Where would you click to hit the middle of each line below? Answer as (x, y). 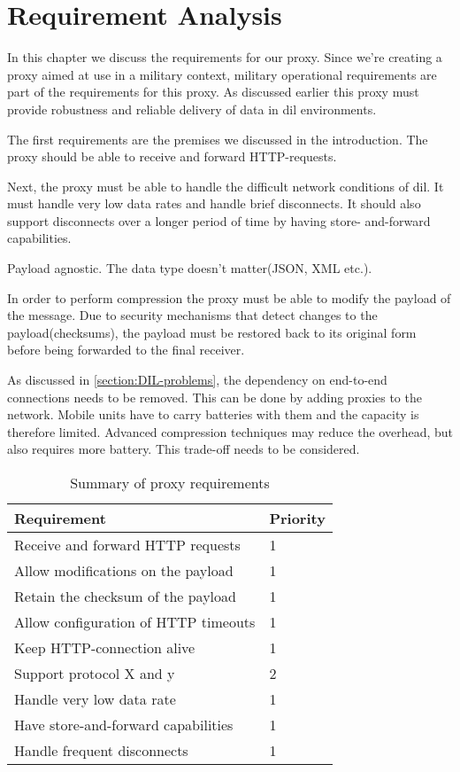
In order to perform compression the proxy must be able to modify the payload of (229, 297)
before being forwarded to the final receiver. (126, 350)
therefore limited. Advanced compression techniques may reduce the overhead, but (230, 431)
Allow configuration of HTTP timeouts (135, 622)
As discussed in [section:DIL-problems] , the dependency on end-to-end (197, 380)
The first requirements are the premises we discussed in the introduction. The (218, 139)
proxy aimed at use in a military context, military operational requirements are (222, 74)
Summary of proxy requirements (170, 483)
